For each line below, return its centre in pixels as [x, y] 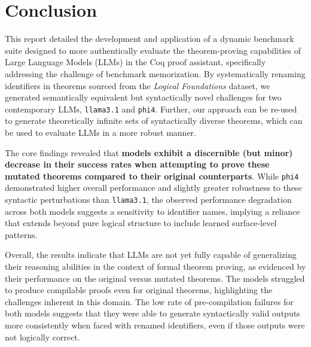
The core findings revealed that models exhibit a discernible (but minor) [149, 152]
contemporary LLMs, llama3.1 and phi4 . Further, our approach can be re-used [151, 109]
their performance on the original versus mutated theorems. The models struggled [155, 278]
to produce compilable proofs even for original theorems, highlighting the [139, 290]
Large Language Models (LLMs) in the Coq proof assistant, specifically [135, 62]
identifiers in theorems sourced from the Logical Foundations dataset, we [138, 85]
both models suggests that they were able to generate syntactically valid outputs [153, 313]
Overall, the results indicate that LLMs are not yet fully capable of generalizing [151, 255]
